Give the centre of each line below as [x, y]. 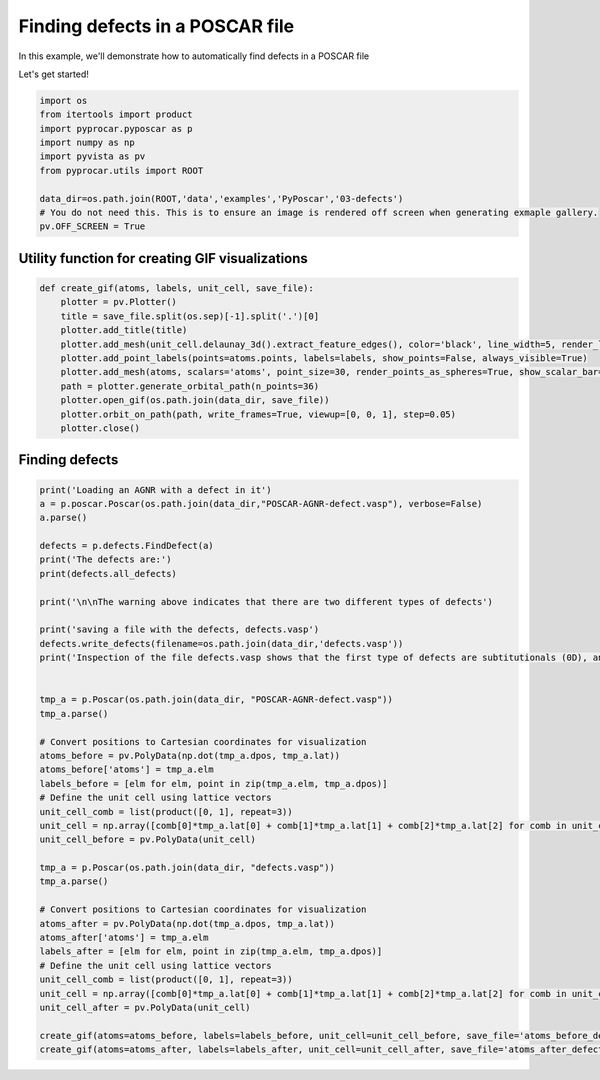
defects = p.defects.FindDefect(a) [126, 546]
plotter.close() [100, 428]
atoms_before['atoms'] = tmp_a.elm [126, 769]
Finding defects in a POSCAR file [156, 26]
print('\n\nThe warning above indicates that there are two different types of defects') [266, 601]
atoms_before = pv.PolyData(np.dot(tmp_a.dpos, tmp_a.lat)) [190, 755]
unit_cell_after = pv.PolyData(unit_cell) [145, 1007]
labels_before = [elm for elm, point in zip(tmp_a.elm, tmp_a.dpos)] [213, 783]
